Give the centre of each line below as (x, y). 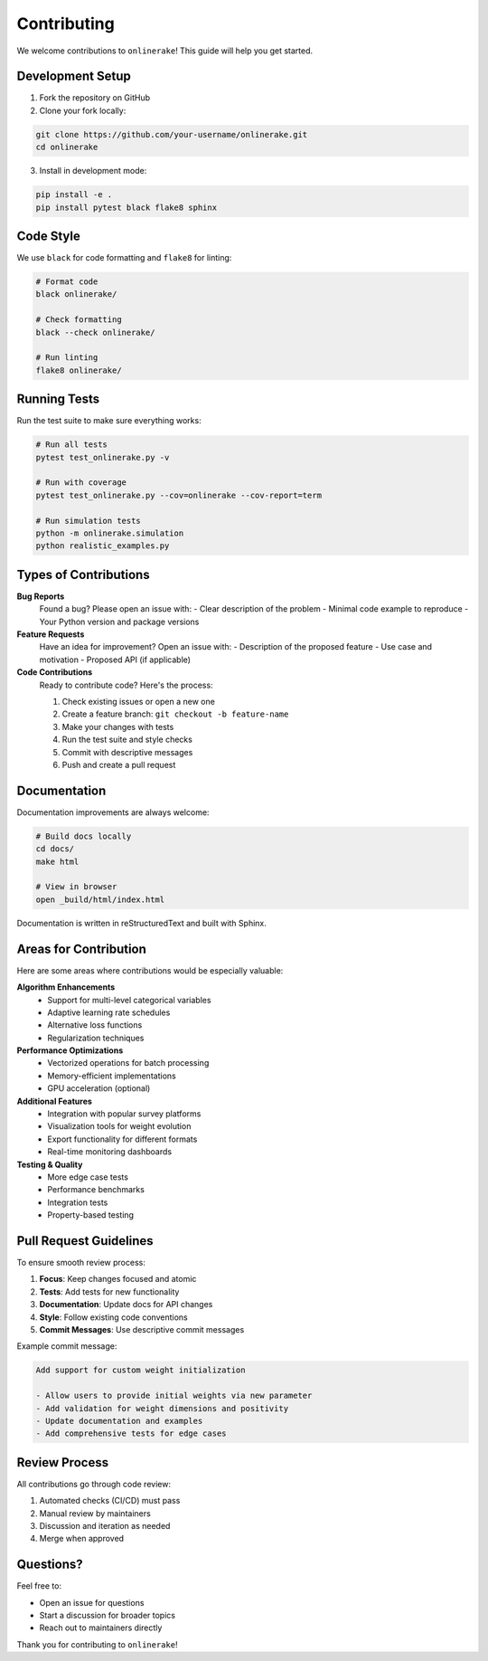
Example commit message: (67, 1346)
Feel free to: (39, 1586)
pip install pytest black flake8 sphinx (126, 207)
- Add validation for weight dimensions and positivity (162, 1408)
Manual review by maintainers (95, 1513)
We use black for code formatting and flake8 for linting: (124, 258)
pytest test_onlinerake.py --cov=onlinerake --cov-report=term (179, 495)
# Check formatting (79, 320)
